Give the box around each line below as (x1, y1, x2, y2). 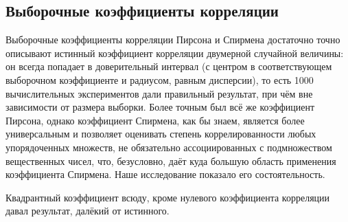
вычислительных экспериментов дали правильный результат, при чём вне (5, 86, 313, 100)
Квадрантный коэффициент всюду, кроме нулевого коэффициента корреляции (5, 190, 330, 204)
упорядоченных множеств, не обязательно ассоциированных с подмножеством (5, 140, 332, 154)
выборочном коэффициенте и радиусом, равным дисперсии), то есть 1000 (5, 72, 314, 87)
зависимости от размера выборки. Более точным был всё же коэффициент (5, 100, 314, 114)
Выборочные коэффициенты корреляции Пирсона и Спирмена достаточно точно (5, 32, 340, 47)
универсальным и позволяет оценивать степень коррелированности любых (5, 126, 316, 141)
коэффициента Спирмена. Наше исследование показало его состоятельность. (5, 167, 325, 181)
